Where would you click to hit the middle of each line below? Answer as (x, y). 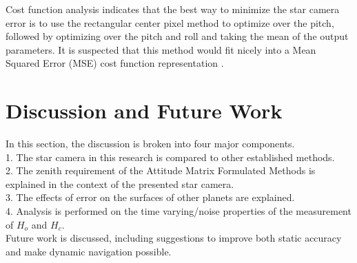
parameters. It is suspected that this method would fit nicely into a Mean (161, 49)
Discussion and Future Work (144, 111)
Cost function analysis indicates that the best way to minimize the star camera (173, 9)
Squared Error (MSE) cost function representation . (115, 63)
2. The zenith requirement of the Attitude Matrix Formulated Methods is (161, 170)
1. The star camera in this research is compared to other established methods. (170, 157)
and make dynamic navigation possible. (89, 251)
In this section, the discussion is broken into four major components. (150, 144)
